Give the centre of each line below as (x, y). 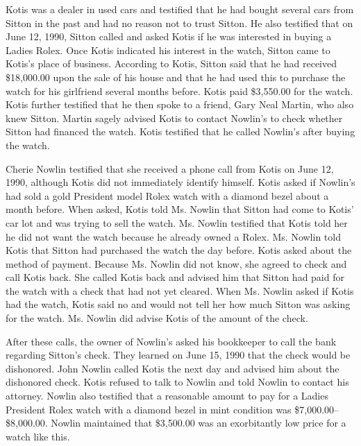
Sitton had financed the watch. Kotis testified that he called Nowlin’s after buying (180, 131)
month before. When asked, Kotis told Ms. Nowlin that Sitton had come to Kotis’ (180, 209)
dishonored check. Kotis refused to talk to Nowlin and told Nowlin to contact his (177, 382)
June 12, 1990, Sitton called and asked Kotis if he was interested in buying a (169, 36)
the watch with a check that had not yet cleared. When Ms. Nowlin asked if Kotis (180, 290)
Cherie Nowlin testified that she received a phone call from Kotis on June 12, (170, 168)
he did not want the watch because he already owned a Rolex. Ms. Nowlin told (173, 236)
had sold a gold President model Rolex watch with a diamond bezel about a (167, 195)
